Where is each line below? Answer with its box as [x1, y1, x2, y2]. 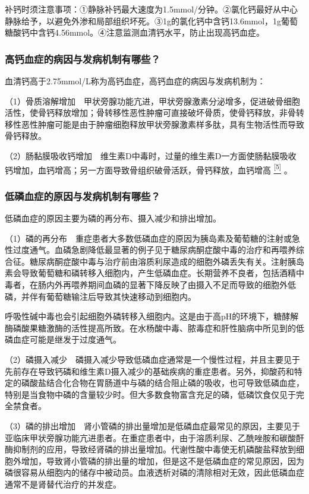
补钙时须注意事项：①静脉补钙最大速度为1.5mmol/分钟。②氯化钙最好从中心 [5, 3, 298, 15]
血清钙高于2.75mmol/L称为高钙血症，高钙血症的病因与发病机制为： [5, 75, 266, 87]
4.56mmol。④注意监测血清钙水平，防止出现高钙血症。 [54, 26, 265, 39]
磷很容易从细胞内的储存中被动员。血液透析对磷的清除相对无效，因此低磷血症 [5, 466, 304, 479]
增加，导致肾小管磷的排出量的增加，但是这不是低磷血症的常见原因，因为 [21, 454, 304, 467]
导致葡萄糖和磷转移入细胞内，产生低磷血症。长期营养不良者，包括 [21, 267, 279, 279]
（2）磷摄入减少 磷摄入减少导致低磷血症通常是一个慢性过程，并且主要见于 [5, 353, 300, 365]
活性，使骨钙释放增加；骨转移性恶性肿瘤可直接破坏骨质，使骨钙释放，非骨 [5, 106, 296, 119]
